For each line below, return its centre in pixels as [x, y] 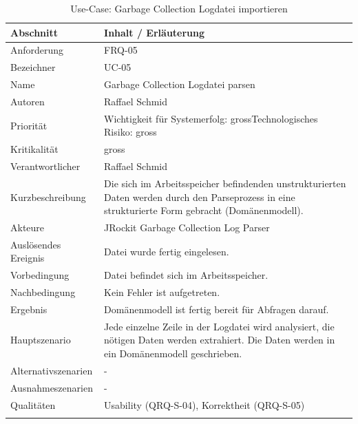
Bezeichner [33, 67]
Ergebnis [29, 309]
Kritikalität [34, 149]
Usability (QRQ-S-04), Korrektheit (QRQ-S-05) [204, 404]
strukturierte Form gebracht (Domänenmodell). [204, 210]
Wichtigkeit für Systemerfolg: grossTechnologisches [211, 118]
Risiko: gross [130, 132]
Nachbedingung [43, 292]
